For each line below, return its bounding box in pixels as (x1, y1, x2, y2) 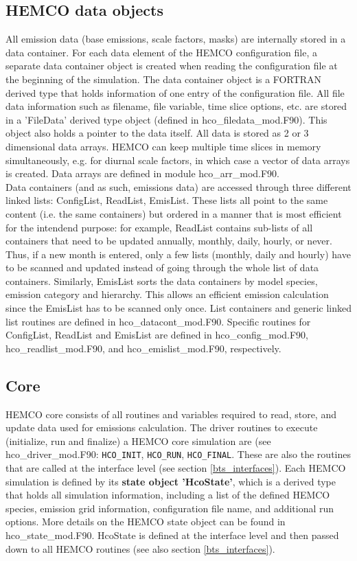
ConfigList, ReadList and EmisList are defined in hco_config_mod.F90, (5, 328, 308, 342)
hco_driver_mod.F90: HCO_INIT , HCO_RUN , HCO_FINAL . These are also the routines (5, 447, 351, 461)
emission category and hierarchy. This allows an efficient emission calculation (5, 287, 329, 301)
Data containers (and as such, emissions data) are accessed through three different (5, 179, 352, 194)
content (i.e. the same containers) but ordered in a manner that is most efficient (5, 206, 342, 220)
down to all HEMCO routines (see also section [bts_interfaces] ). (5, 541, 275, 556)
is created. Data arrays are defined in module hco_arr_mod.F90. (5, 166, 280, 181)
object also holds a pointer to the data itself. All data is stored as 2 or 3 (5, 126, 309, 140)
